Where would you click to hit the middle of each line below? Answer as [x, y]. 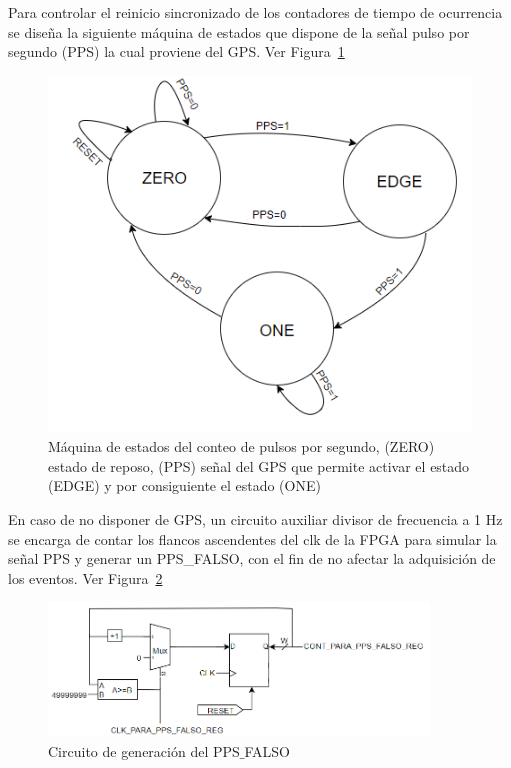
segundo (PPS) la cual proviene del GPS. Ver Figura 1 [176, 51]
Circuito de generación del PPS [144, 750]
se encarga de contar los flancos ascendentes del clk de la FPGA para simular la [252, 538]
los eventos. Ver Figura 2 [85, 577]
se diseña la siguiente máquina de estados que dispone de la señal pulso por [239, 31]
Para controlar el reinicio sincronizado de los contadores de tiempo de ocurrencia [255, 12]
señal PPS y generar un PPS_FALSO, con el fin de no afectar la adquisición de [252, 558]
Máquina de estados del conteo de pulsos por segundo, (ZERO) [241, 446]
